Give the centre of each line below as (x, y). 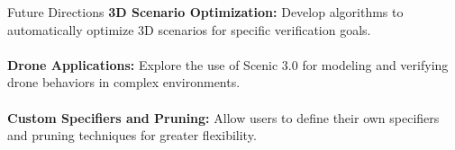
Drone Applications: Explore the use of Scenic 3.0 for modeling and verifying (228, 64)
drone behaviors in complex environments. (124, 82)
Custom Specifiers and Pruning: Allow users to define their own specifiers (223, 117)
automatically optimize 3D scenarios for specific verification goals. (189, 29)
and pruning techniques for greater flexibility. (132, 135)
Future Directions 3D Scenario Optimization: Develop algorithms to (205, 12)
